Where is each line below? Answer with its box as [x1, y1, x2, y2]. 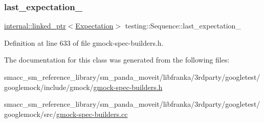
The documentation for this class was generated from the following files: [4, 54, 230, 65]
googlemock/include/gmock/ [4, 81, 94, 92]
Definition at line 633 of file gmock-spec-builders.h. [4, 37, 164, 48]
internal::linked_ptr [4, 20, 66, 31]
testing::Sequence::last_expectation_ [125, 20, 241, 31]
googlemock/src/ [4, 108, 56, 119]
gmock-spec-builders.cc [56, 108, 128, 119]
